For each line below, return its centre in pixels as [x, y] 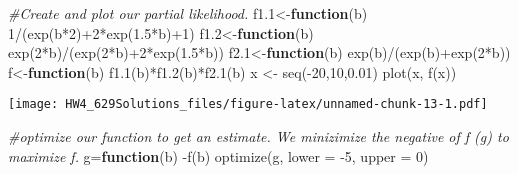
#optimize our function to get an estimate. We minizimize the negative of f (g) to [258, 136]
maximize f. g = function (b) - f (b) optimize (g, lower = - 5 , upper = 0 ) [218, 155]
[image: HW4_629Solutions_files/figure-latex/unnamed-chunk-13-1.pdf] [248, 104]
